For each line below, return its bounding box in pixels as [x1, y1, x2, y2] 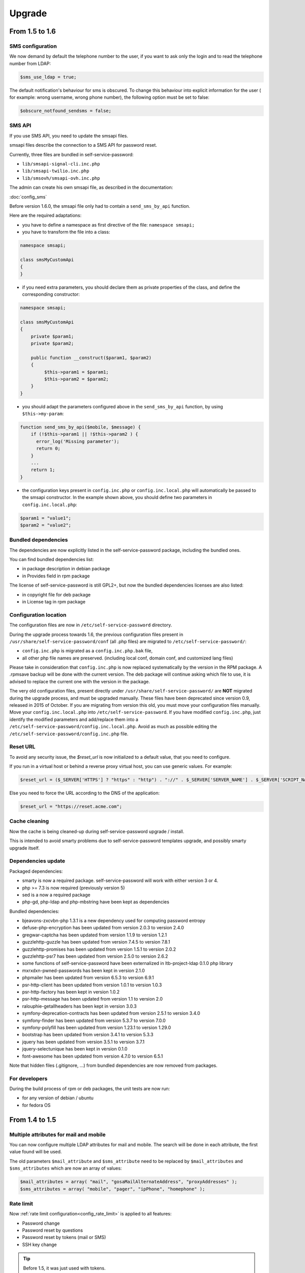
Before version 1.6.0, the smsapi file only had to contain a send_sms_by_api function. [9, 203, 191, 209]
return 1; [30, 467, 55, 473]
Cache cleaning [9, 818, 49, 825]
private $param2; [30, 340, 74, 346]
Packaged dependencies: [9, 868, 63, 874]
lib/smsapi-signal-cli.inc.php [22, 161, 100, 167]
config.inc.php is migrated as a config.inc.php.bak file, [22, 648, 152, 654]
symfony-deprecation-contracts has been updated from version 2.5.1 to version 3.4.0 [22, 1010, 200, 1016]
